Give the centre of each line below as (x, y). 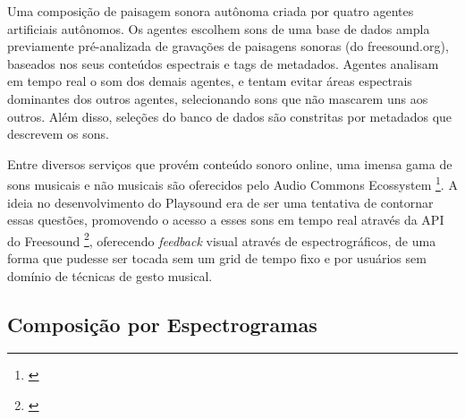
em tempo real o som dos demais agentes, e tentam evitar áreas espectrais (210, 81)
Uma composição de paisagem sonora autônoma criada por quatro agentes (211, 11)
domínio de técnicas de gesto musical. (110, 275)
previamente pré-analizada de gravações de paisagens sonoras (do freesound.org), (228, 46)
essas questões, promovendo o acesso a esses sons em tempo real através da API (226, 220)
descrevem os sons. (58, 134)
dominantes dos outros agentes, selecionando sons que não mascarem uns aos (218, 98)
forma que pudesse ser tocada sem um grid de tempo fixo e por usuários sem (217, 258)
